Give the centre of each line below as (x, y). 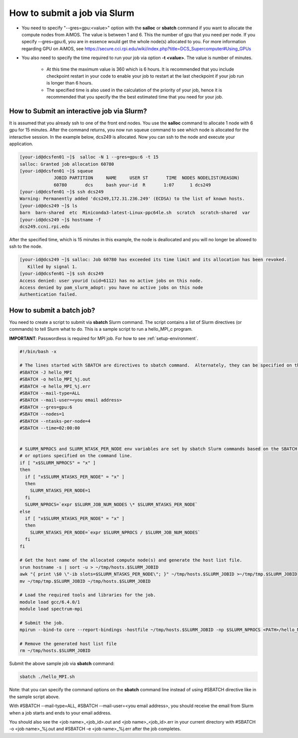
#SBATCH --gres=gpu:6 (46, 407)
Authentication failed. (49, 294)
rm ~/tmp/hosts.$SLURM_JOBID (55, 651)
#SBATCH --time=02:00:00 (50, 428)
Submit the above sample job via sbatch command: (62, 663)
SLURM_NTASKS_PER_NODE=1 (60, 491)
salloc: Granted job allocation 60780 (67, 164)
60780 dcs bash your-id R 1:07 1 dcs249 (132, 185)
